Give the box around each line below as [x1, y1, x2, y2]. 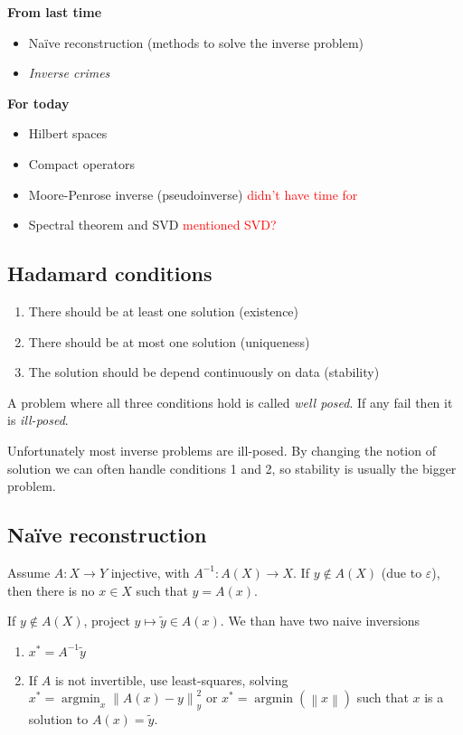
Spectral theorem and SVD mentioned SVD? [28, 215, 277, 234]
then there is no [7, 580, 95, 599]
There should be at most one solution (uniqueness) [28, 332, 310, 351]
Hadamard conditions [7, 259, 213, 287]
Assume [7, 562, 51, 581]
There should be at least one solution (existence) [28, 301, 299, 320]
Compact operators [28, 154, 136, 173]
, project [83, 611, 130, 630]
